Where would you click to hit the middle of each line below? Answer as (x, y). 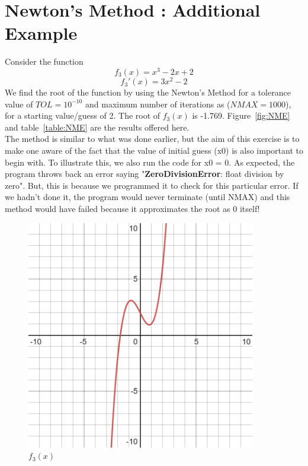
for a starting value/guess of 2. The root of (83, 115)
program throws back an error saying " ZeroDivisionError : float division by (145, 174)
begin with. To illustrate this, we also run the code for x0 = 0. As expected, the (150, 162)
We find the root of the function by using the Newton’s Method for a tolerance (148, 92)
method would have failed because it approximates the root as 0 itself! (132, 208)
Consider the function (44, 61)
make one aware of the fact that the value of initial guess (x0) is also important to (154, 150)
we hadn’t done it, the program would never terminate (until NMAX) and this (147, 197)
